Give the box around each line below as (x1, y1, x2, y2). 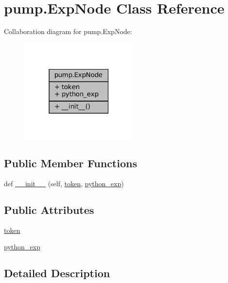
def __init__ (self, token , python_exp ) (4, 178, 124, 189)
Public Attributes (4, 202, 94, 217)
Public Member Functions (4, 156, 137, 171)
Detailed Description (4, 265, 110, 280)
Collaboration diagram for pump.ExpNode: (4, 26, 132, 36)
